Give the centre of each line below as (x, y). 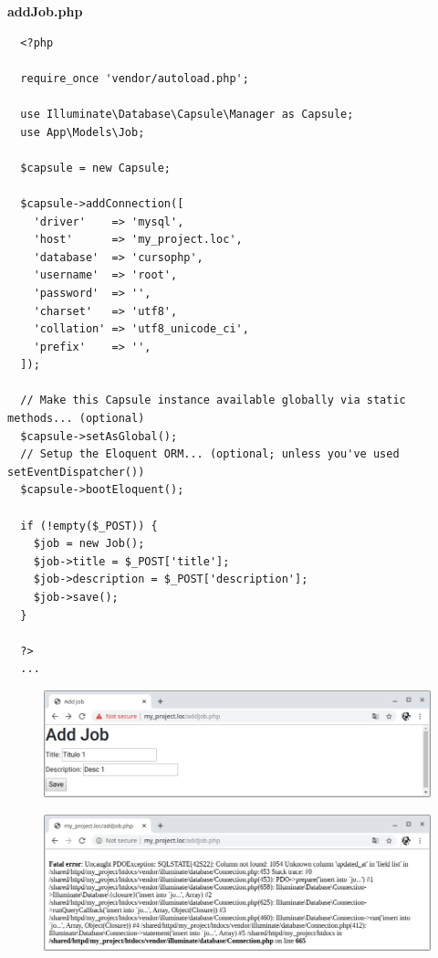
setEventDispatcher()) (76, 472)
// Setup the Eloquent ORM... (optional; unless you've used (210, 454)
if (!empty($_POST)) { (89, 526)
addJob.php (45, 11)
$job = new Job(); (89, 544)
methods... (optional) (76, 419)
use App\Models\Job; (83, 132)
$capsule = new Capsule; (95, 168)
